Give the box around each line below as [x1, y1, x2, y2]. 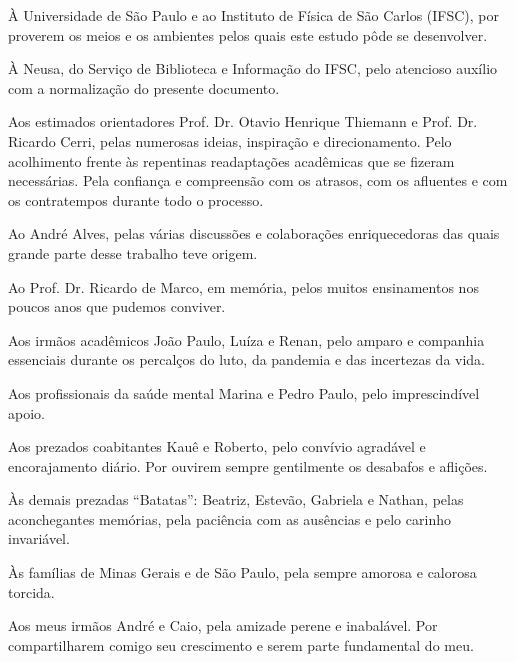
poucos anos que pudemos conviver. [8, 296, 226, 317]
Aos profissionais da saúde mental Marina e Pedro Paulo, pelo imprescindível [8, 382, 480, 403]
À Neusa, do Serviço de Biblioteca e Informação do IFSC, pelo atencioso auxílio [8, 58, 498, 79]
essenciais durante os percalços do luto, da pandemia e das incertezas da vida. [8, 349, 486, 370]
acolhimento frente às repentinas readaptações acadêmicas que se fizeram [8, 150, 455, 171]
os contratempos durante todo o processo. [8, 189, 264, 210]
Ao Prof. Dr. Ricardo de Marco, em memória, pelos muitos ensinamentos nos [8, 276, 479, 297]
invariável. [8, 528, 70, 549]
